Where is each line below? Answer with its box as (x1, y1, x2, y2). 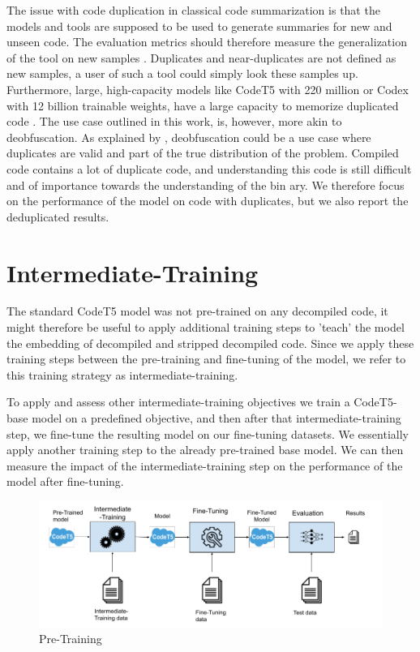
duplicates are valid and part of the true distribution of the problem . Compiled (6, 144, 399, 161)
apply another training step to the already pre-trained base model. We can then (6, 441, 404, 458)
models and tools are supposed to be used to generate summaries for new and (6, 17, 392, 34)
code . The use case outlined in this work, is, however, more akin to (6, 113, 342, 130)
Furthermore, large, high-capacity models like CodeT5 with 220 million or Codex (6, 80, 409, 97)
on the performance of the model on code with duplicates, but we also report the (6, 192, 409, 209)
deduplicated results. (6, 208, 109, 225)
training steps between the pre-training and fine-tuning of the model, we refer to (6, 350, 406, 367)
